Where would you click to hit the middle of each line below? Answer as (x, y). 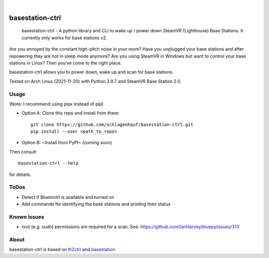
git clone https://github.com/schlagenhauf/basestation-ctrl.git (112, 125)
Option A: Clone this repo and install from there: (70, 113)
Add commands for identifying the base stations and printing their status (96, 204)
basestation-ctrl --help (48, 163)
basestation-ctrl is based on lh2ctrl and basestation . (63, 250)
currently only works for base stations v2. (64, 38)
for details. (20, 174)
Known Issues (27, 217)
